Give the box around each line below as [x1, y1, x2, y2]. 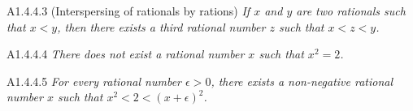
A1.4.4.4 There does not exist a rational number [7, 45, 245, 62]
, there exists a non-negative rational [211, 72, 393, 89]
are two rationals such [296, 2, 406, 19]
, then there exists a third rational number [57, 18, 266, 35]
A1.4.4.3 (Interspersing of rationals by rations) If [7, 2, 250, 19]
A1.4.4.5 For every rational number [7, 72, 182, 89]
